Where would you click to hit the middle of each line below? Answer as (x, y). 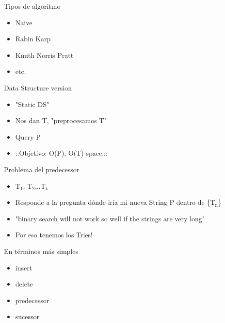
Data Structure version (38, 87)
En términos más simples (41, 251)
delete (24, 284)
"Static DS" (32, 104)
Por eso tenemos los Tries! (54, 235)
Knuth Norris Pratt (44, 55)
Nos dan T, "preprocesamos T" (61, 120)
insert (24, 267)
